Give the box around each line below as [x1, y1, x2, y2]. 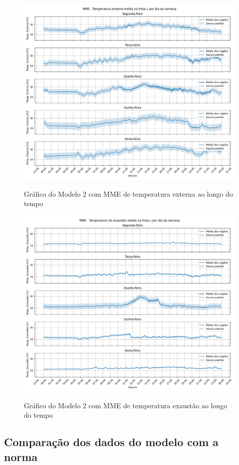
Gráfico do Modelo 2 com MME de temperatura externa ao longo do [24, 188, 233, 199]
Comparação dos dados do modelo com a [4, 434, 219, 450]
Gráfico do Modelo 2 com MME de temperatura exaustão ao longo [24, 400, 228, 410]
